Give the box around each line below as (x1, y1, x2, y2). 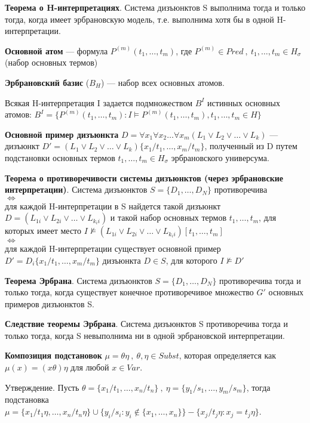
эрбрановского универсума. (171, 151, 269, 163)
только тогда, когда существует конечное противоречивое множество (5, 286, 254, 298)
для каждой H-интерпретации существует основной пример (5, 242, 221, 255)
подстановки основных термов (5, 151, 115, 163)
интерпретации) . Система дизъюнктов (5, 183, 148, 196)
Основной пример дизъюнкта (5, 128, 119, 140)
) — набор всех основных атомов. (100, 76, 225, 88)
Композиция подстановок (5, 349, 102, 362)
